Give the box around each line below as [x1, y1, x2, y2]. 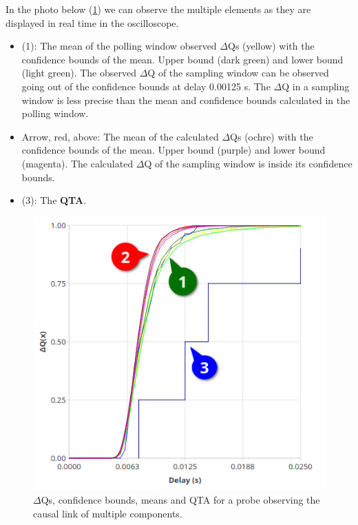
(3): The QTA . [21, 193, 87, 207]
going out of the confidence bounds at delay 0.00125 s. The [21, 79, 271, 93]
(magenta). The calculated [21, 156, 134, 170]
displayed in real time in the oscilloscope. [6, 15, 179, 30]
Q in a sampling [282, 79, 350, 93]
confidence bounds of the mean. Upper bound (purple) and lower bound [21, 143, 326, 157]
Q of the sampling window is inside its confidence [144, 156, 352, 170]
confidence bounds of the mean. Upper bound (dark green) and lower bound [21, 52, 344, 66]
